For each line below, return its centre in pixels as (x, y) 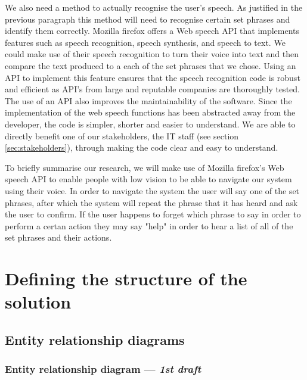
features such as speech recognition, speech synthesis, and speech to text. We (145, 42)
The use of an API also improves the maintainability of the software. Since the (148, 100)
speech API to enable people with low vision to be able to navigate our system (148, 179)
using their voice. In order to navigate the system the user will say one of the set (152, 190)
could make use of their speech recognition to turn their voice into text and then (152, 54)
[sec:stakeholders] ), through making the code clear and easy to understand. (142, 147)
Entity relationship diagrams (95, 339)
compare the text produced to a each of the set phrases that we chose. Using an (151, 65)
